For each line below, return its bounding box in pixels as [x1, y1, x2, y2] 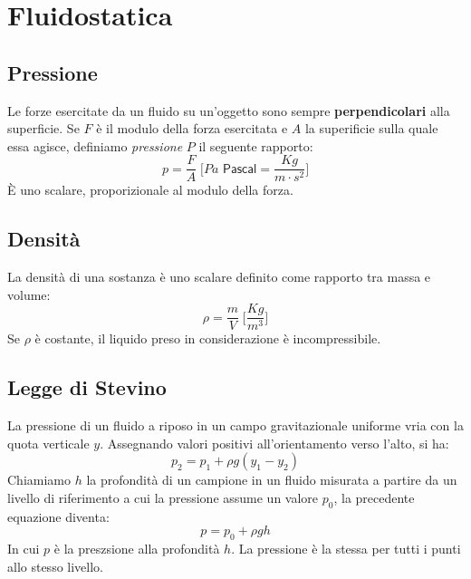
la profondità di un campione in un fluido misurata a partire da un [86, 470, 457, 489]
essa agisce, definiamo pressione [7, 136, 183, 155]
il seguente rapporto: [198, 136, 313, 155]
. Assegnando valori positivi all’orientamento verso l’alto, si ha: [100, 433, 449, 452]
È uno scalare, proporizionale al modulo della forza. [7, 180, 293, 199]
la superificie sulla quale [304, 119, 438, 138]
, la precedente [333, 488, 415, 507]
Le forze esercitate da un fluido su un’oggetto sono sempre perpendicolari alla [7, 101, 450, 120]
